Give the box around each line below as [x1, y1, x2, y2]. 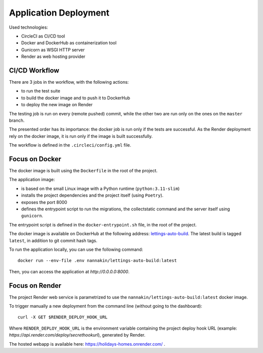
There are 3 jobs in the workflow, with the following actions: [9, 79, 129, 85]
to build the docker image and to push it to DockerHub [21, 95, 131, 101]
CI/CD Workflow [9, 66, 59, 74]
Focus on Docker [9, 155, 61, 163]
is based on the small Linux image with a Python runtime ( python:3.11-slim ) [21, 186, 180, 191]
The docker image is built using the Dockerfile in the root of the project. [9, 168, 158, 174]
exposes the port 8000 [21, 199, 68, 205]
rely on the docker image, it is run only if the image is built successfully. [9, 133, 153, 139]
